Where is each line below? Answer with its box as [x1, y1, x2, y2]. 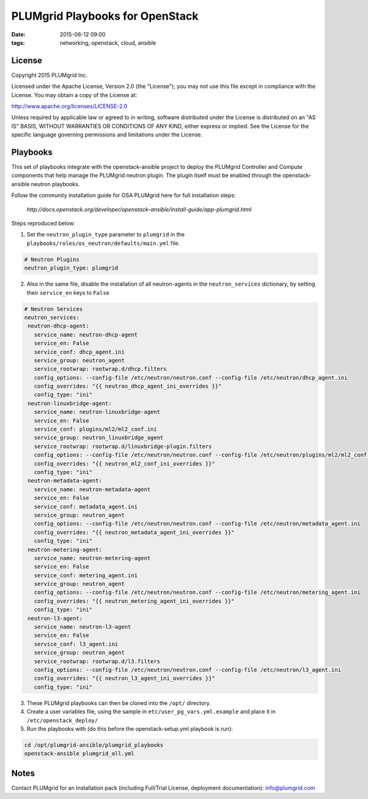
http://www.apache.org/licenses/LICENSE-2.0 [11, 103, 128, 110]
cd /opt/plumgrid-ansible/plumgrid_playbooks [24, 741, 164, 749]
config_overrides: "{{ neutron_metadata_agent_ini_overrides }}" [34, 529, 235, 536]
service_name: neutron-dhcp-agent [34, 331, 138, 338]
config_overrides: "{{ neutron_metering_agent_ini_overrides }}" [34, 598, 235, 604]
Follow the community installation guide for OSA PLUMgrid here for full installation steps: [11, 192, 236, 199]
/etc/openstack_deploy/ [26, 717, 98, 724]
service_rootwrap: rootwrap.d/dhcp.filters [34, 365, 167, 373]
